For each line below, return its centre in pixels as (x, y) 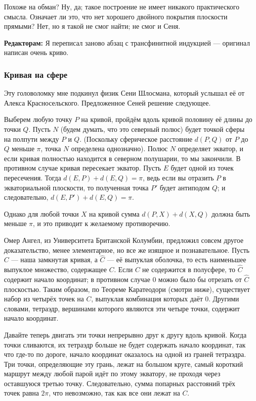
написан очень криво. (36, 52)
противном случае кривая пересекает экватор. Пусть (83, 168)
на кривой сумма (114, 213)
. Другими (224, 299)
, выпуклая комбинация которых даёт (147, 299)
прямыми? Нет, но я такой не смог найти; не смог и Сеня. (92, 26)
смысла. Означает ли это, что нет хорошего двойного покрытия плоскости (116, 16)
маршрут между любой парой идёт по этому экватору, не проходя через (112, 373)
